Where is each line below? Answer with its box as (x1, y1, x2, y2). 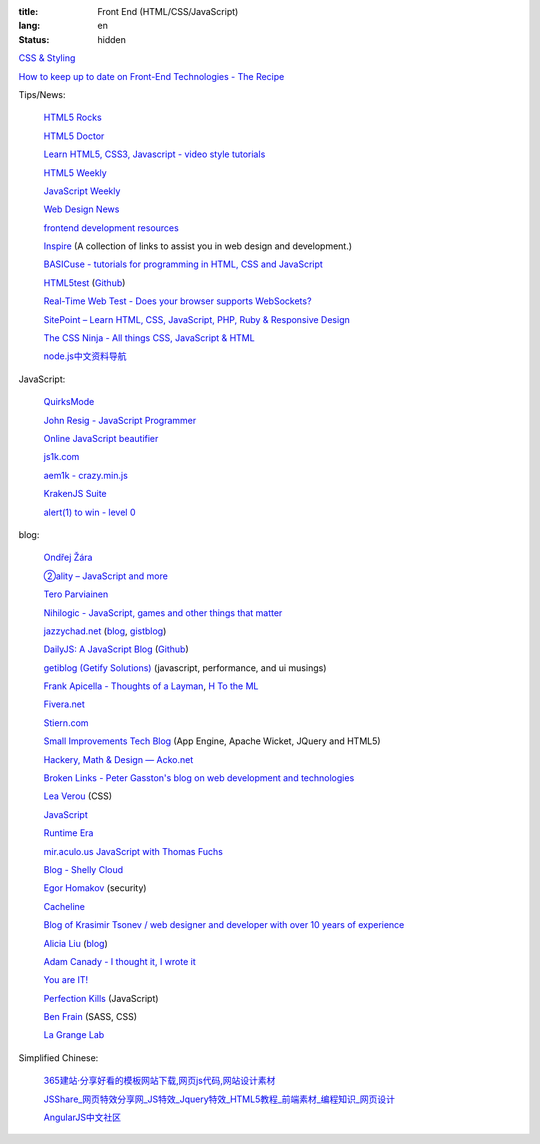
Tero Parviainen (43, 588, 109, 600)
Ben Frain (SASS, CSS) (43, 1011, 138, 1023)
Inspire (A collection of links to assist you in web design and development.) (43, 240, 353, 252)
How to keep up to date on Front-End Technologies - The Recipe (18, 70, 285, 82)
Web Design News (43, 203, 120, 215)
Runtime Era (43, 827, 94, 839)
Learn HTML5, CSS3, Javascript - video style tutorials (43, 148, 266, 160)
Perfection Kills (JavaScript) (43, 992, 159, 1004)
